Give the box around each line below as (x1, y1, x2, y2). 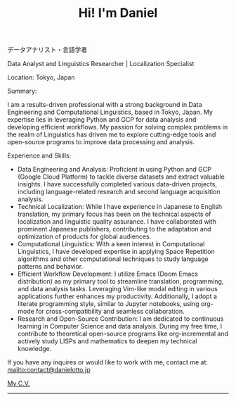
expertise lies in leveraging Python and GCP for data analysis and (7, 115, 197, 124)
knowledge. (17, 345, 52, 353)
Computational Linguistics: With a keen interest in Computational (17, 240, 205, 248)
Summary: (7, 87, 37, 96)
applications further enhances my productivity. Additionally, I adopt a (17, 292, 218, 300)
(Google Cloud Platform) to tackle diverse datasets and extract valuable (17, 172, 225, 181)
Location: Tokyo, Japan (7, 73, 75, 82)
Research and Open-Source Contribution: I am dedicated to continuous (17, 314, 224, 323)
